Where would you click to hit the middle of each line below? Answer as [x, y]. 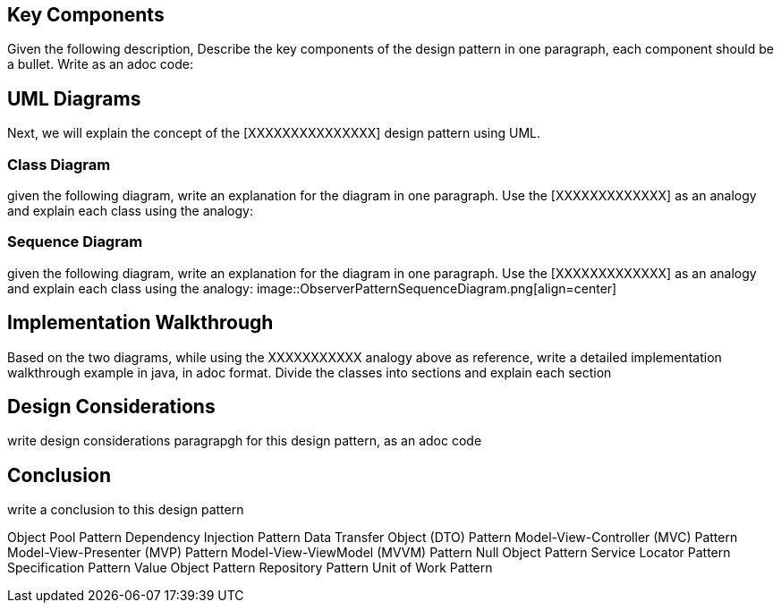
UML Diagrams [74, 98]
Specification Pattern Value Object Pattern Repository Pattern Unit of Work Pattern [250, 568]
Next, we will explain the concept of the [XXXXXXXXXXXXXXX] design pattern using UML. [274, 133]
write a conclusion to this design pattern [126, 510]
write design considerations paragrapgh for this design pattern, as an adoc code [245, 441]
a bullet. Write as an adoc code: [100, 64]
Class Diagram [59, 164]
